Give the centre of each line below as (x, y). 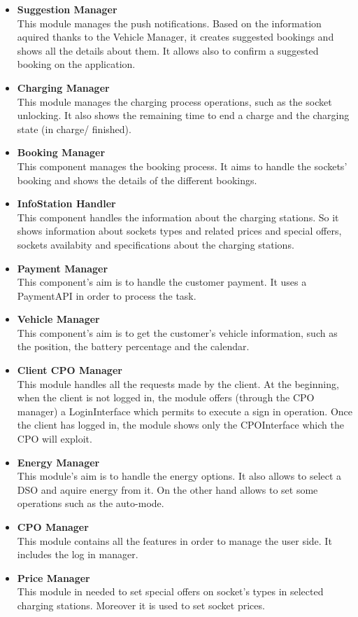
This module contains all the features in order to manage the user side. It (174, 540)
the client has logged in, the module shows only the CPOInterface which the (180, 425)
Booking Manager (61, 152)
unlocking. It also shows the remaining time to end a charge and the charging (183, 115)
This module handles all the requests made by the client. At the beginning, (178, 383)
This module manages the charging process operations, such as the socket (174, 101)
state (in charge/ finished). (74, 129)
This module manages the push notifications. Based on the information (169, 23)
